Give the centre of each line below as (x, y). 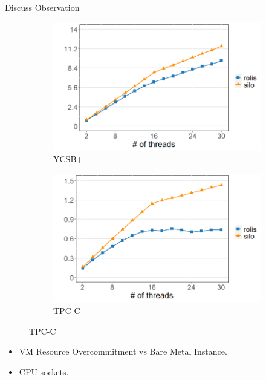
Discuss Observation (42, 7)
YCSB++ (72, 159)
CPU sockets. (44, 371)
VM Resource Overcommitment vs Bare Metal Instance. (123, 351)
